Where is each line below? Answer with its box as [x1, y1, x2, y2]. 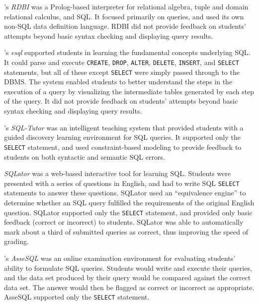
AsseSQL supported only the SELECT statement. [4, 292, 150, 302]
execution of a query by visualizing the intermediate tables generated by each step [4, 86, 255, 96]
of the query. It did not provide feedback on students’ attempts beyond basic [4, 96, 238, 106]
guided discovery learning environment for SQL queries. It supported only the [4, 132, 241, 142]
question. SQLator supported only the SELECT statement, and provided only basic [4, 207, 253, 217]
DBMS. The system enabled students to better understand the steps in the [4, 76, 233, 87]
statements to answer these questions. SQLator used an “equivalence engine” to [4, 187, 246, 198]
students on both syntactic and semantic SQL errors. [4, 151, 165, 162]
